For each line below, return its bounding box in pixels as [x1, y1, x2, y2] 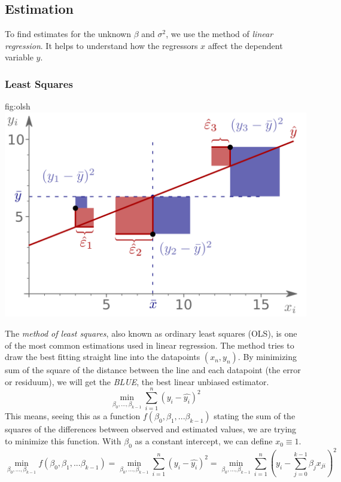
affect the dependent [208, 39, 283, 51]
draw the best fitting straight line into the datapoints [5, 350, 200, 363]
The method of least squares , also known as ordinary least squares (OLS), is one [5, 327, 297, 339]
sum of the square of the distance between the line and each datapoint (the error [5, 364, 301, 376]
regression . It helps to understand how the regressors [5, 39, 198, 51]
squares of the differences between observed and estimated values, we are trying [5, 423, 297, 435]
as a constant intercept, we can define [135, 435, 273, 447]
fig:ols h [5, 100, 31, 112]
